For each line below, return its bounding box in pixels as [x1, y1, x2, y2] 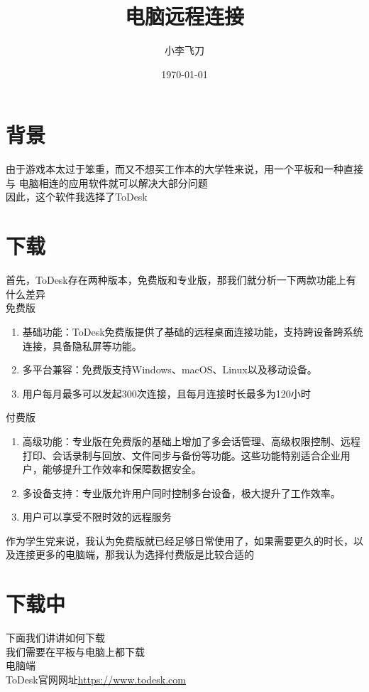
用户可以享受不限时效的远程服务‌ [22, 509, 172, 524]
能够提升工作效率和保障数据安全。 [42, 462, 202, 477]
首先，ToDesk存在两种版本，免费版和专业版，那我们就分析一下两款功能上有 [6, 272, 356, 287]
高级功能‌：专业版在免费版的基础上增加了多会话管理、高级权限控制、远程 [22, 433, 360, 448]
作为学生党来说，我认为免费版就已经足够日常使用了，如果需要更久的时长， [6, 533, 353, 548]
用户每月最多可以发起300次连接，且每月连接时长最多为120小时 [22, 385, 311, 400]
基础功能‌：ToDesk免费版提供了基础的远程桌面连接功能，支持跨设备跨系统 [22, 324, 363, 339]
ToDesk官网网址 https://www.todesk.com [6, 671, 186, 686]
